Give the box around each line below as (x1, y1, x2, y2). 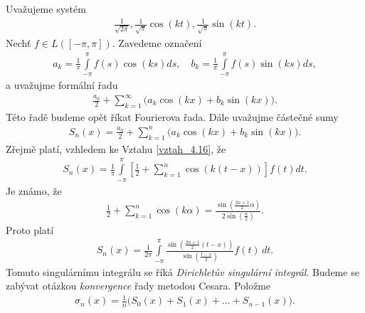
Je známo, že (6, 183, 62, 198)
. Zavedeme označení (112, 36, 202, 51)
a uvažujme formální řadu (6, 77, 118, 92)
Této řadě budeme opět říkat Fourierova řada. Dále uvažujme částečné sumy (6, 109, 339, 124)
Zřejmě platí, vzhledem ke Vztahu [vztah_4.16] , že (6, 141, 226, 156)
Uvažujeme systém (6, 1, 86, 16)
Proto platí (6, 222, 54, 237)
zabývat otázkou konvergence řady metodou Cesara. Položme (6, 278, 271, 293)
